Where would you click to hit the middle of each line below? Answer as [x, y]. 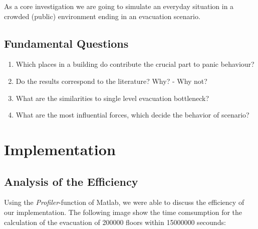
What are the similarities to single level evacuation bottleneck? [112, 98]
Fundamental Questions [66, 43]
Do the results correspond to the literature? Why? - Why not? [111, 81]
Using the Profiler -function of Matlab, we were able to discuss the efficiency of [124, 202]
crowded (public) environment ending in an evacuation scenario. [102, 16]
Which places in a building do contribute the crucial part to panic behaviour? [135, 64]
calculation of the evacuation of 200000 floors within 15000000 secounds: [115, 222]
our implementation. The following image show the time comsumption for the [123, 212]
